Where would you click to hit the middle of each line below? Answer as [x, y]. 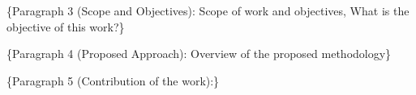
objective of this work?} [66, 26]
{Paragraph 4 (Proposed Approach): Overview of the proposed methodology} [199, 54]
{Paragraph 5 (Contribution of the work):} [113, 80]
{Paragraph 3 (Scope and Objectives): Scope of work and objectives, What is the [208, 10]
